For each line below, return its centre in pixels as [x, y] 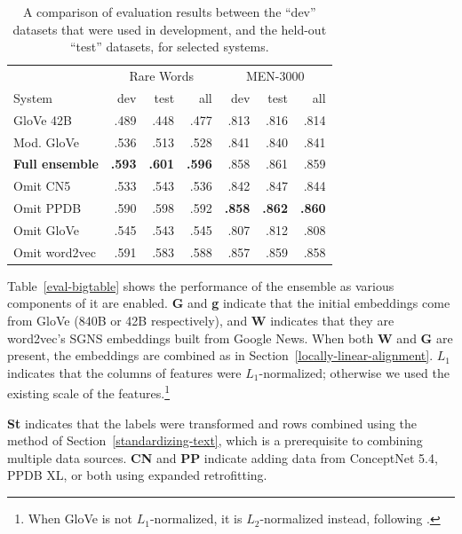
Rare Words [162, 76]
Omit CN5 [42, 186]
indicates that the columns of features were [124, 372]
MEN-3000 [275, 76]
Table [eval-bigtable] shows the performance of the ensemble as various [201, 285]
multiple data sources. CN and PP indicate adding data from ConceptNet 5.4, [223, 457]
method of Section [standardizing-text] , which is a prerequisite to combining [215, 440]
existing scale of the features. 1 [89, 392]
